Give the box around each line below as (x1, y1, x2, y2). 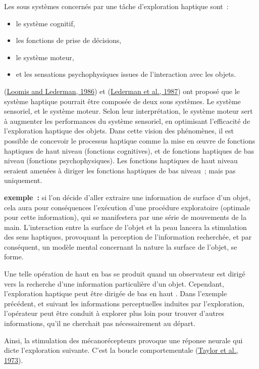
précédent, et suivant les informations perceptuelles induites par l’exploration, (4, 298, 244, 308)
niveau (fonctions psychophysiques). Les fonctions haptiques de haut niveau (4, 155, 238, 166)
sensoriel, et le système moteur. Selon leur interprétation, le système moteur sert (4, 106, 253, 116)
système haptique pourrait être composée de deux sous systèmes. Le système (4, 96, 241, 106)
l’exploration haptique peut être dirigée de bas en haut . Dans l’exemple (4, 288, 227, 299)
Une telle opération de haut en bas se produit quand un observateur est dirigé (4, 268, 245, 279)
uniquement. (4, 175, 42, 186)
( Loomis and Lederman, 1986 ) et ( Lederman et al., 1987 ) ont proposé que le (4, 85, 240, 96)
